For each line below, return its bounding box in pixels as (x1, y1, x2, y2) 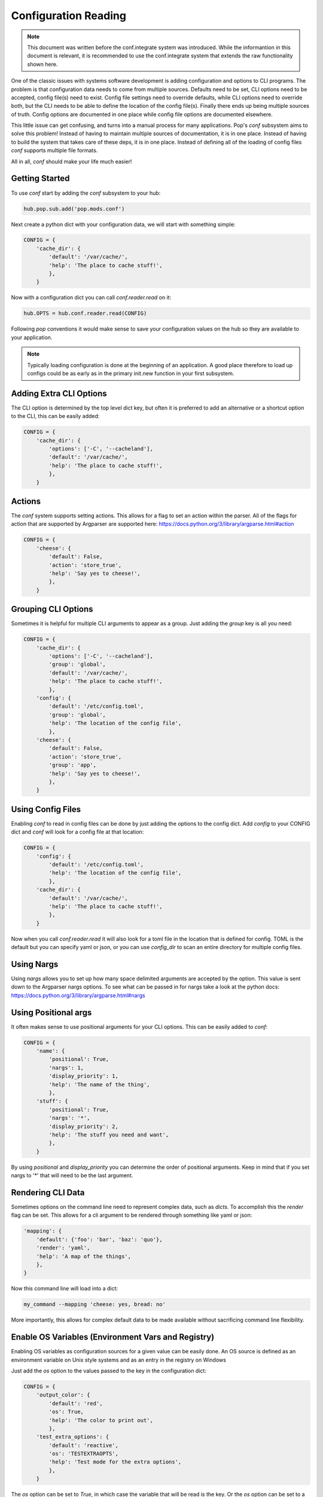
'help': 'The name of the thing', (48, 1081, 150, 1088)
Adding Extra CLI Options (11, 388, 107, 398)
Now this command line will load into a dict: (11, 1285, 118, 1292)
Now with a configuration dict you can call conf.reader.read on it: (11, 294, 172, 301)
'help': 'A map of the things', (36, 1253, 132, 1260)
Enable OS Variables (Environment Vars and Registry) (11, 1332, 215, 1343)
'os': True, (48, 1408, 84, 1416)
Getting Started (11, 174, 70, 184)
